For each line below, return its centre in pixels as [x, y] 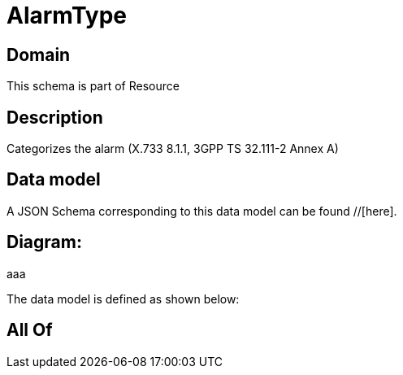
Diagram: [44, 242]
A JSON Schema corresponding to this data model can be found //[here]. [202, 211]
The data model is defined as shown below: [123, 299]
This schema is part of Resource [93, 86]
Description [55, 117]
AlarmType [67, 15]
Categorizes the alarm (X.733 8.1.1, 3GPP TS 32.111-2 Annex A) [173, 149]
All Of [30, 330]
